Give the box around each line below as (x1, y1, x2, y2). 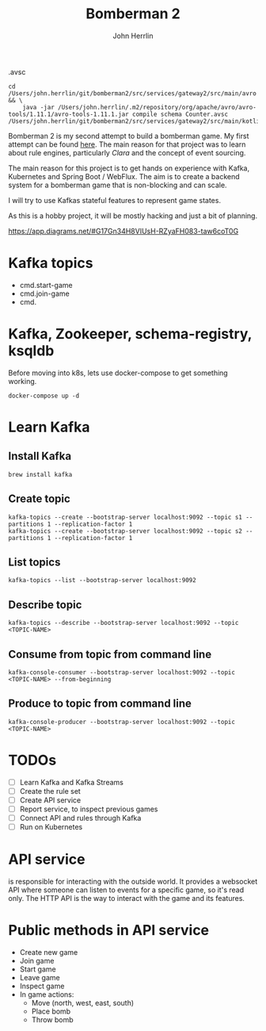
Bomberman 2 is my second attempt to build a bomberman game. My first (8, 131, 249, 140)
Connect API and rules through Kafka (19, 814, 142, 823)
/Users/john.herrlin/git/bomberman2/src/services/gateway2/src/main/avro (8, 89, 257, 98)
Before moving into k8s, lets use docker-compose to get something (8, 368, 228, 378)
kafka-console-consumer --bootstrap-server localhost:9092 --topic (8, 669, 236, 676)
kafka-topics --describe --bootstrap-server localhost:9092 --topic (8, 619, 239, 627)
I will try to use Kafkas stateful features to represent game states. (8, 195, 222, 205)
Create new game (19, 948, 78, 957)
